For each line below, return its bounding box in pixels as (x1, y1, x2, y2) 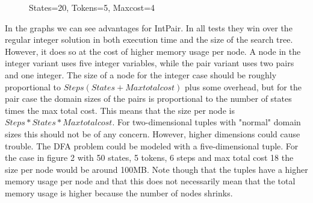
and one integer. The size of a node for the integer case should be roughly (5, 68, 277, 81)
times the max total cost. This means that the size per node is (5, 104, 235, 116)
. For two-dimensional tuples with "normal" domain (112, 116, 301, 128)
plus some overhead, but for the (185, 80, 302, 93)
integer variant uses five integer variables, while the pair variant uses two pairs (5, 57, 294, 69)
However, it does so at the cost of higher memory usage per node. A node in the (5, 45, 301, 57)
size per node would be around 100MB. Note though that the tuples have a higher (5, 163, 308, 175)
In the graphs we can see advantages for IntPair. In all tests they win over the (5, 21, 293, 34)
